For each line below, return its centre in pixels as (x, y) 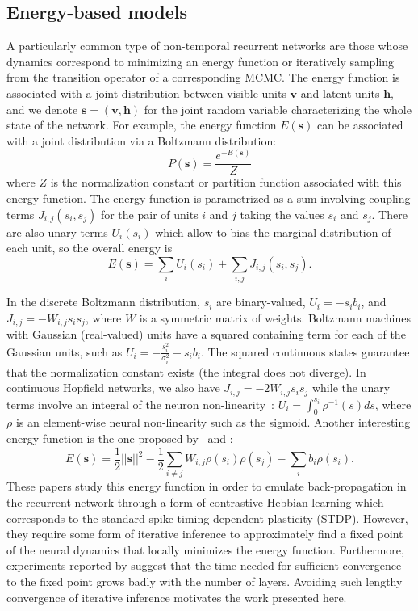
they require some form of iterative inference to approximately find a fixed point (205, 534)
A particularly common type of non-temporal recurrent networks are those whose (207, 46)
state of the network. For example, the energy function (142, 125)
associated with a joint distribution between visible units (146, 93)
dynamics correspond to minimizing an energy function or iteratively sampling (200, 61)
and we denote (42, 109)
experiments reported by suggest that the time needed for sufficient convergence (204, 565)
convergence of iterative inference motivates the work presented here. (177, 597)
